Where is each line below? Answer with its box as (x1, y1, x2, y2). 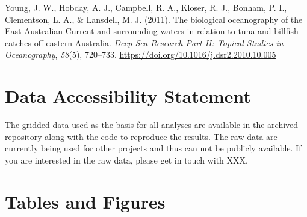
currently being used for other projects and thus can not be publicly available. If (5, 142, 302, 154)
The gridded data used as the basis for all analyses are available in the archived (5, 118, 299, 131)
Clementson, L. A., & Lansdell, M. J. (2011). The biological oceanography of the (5, 13, 303, 25)
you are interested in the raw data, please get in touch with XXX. (5, 153, 248, 166)
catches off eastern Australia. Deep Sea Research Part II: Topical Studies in (5, 36, 284, 49)
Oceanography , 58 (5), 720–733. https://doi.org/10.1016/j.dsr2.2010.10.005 (5, 48, 276, 61)
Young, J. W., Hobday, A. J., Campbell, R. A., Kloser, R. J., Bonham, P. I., (5, 1, 287, 13)
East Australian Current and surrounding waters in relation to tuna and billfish (5, 25, 299, 37)
